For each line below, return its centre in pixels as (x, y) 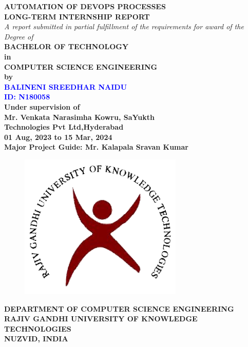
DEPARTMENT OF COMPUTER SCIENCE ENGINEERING (119, 308)
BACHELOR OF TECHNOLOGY (66, 46)
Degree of (19, 36)
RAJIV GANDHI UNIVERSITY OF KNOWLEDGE (101, 319)
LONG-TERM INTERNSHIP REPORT (77, 16)
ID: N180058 (27, 97)
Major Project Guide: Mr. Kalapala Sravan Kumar (96, 147)
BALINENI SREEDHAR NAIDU (66, 86)
